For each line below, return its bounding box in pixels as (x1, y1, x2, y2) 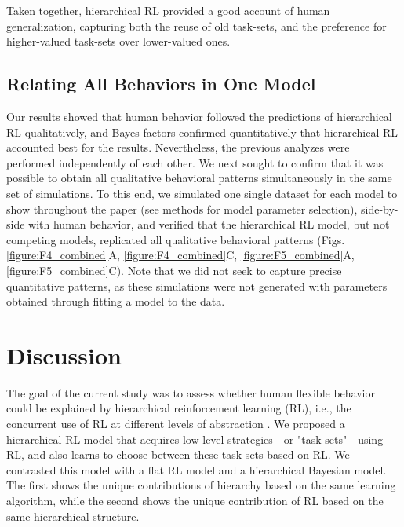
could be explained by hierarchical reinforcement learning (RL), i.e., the (6, 400, 351, 416)
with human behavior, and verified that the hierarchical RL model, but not (28, 216, 390, 232)
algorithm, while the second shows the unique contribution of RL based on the (6, 492, 384, 508)
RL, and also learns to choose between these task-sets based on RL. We (6, 446, 350, 463)
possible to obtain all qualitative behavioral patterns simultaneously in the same (6, 170, 392, 186)
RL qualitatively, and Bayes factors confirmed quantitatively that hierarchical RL (6, 123, 399, 140)
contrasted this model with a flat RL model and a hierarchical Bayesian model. (6, 461, 387, 478)
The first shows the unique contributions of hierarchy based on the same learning (6, 477, 396, 493)
